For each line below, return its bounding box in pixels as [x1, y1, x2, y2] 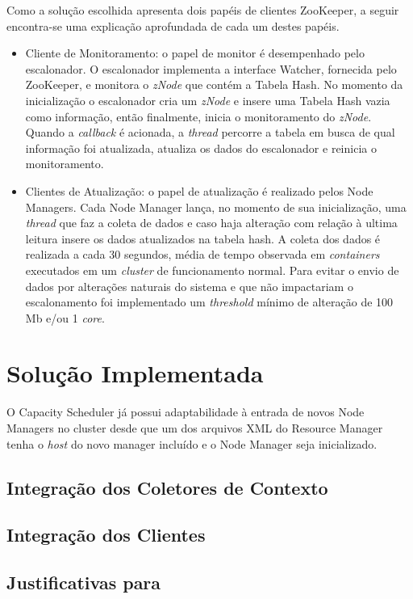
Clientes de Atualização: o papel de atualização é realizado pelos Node [25, 182, 373, 199]
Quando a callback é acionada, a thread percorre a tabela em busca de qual [25, 124, 395, 141]
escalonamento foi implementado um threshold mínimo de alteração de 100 [25, 293, 394, 310]
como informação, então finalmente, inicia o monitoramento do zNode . [25, 108, 372, 124]
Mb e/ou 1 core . [25, 309, 105, 326]
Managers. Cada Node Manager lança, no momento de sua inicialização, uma [25, 198, 407, 215]
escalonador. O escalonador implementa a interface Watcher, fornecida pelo [25, 60, 397, 77]
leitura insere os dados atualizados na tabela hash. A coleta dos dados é [25, 230, 381, 247]
